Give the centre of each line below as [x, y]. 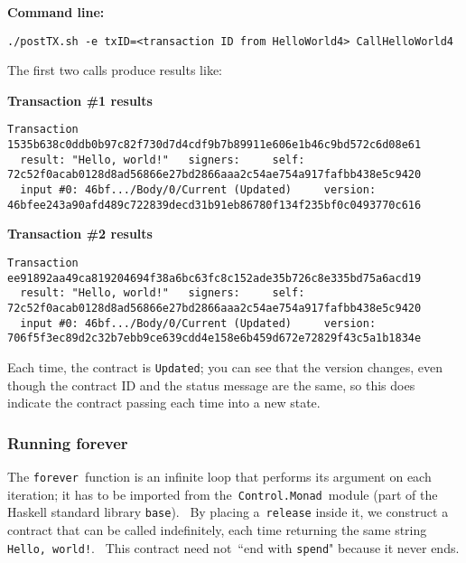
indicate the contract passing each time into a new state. [164, 403]
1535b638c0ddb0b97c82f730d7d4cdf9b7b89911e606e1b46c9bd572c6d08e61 [214, 145]
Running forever [68, 442]
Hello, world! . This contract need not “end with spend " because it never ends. [233, 547]
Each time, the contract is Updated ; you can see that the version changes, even [225, 366]
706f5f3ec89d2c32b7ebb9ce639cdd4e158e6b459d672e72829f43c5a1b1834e [214, 338]
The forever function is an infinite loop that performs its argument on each [219, 476]
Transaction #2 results [80, 234]
